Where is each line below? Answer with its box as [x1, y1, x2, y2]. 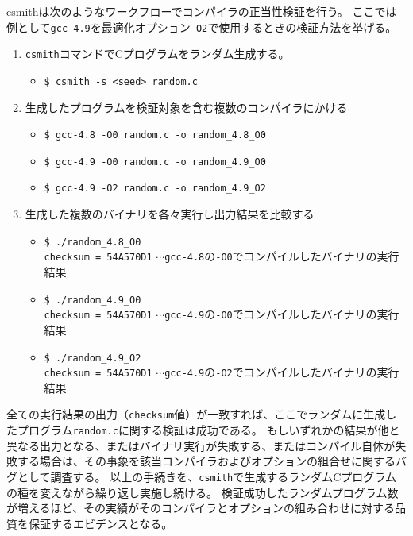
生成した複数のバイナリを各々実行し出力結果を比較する [25, 206, 315, 222]
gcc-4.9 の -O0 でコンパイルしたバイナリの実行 [164, 306, 399, 322]
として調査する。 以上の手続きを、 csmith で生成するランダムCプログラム [17, 468, 396, 484]
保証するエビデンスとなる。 [28, 515, 173, 531]
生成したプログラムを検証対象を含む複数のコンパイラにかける [25, 98, 348, 115]
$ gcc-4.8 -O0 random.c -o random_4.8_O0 [44, 129, 266, 141]
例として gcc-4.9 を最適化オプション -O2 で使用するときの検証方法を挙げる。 [6, 18, 397, 35]
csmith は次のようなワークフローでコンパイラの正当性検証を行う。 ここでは [6, 3, 397, 19]
